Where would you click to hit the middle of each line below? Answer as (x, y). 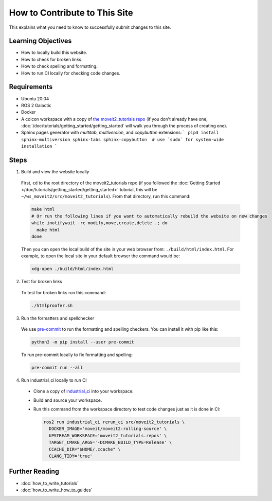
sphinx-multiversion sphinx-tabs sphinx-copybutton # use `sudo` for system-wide (122, 139)
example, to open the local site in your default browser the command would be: (100, 256)
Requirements (31, 87)
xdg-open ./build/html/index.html (73, 269)
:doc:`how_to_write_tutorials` (50, 483)
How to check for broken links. (52, 59)
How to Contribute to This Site (71, 13)
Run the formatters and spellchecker (58, 318)
